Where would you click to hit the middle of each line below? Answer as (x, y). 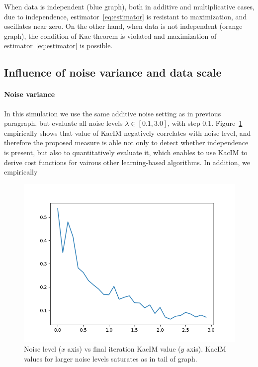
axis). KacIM (206, 349)
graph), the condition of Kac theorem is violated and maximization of (110, 36)
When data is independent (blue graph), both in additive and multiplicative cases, (129, 6)
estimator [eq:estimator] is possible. (58, 46)
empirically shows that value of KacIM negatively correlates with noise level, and (128, 133)
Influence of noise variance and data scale (113, 72)
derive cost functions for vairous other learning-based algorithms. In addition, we (127, 162)
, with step (184, 123)
